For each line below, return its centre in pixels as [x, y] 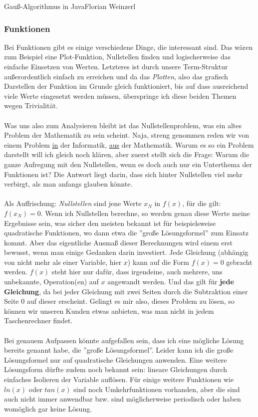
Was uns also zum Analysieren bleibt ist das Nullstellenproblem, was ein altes [123, 125]
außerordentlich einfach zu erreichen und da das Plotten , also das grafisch [116, 76]
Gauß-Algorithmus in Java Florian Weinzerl [70, 6]
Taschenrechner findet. [38, 320]
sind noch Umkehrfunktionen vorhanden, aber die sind [157, 389]
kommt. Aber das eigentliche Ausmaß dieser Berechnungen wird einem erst [118, 242]
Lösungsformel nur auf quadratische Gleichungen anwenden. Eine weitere [116, 359]
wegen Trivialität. [31, 105]
